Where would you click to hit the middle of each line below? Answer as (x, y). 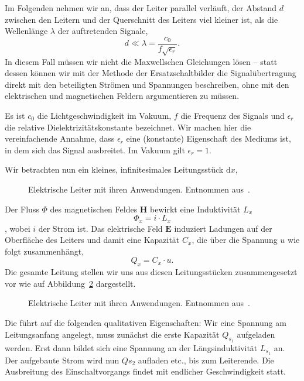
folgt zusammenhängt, (45, 251)
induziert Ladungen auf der (223, 228)
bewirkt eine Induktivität (195, 209)
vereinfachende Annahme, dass (60, 138)
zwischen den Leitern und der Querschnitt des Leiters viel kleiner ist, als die (141, 19)
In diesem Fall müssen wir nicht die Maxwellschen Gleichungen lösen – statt (141, 61)
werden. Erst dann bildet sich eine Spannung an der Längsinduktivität (131, 347)
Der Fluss (22, 209)
